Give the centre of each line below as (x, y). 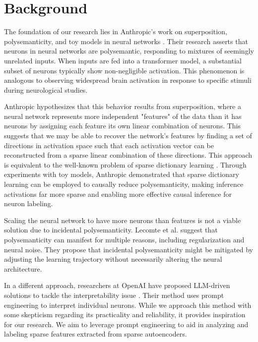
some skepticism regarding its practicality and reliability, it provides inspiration (125, 314)
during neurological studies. (46, 89)
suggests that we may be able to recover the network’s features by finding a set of (128, 136)
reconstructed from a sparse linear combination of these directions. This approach (128, 155)
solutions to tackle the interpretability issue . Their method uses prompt (114, 295)
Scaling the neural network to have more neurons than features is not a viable (123, 220)
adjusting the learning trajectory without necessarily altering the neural (113, 259)
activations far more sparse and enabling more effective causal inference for (118, 194)
